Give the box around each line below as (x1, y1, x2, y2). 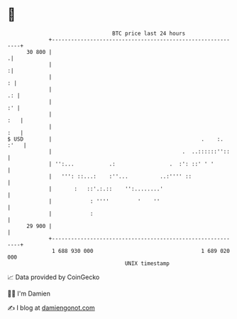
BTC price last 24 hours (112, 30, 186, 37)
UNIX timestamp (124, 259, 170, 267)
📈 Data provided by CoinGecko (7, 273, 100, 281)
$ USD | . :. (7, 135, 224, 143)
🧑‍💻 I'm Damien (7, 289, 51, 298)
